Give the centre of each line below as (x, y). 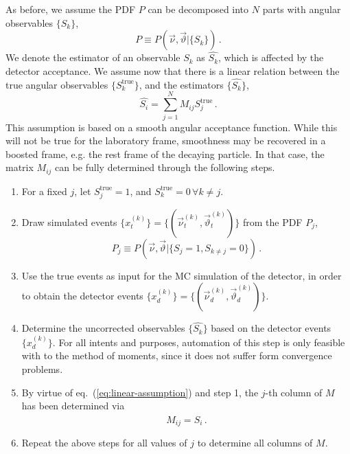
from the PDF (272, 222)
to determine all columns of (255, 443)
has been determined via (73, 406)
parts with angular (302, 9)
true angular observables (57, 84)
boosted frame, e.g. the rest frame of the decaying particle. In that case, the (165, 154)
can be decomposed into (198, 9)
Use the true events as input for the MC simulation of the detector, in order (182, 275)
